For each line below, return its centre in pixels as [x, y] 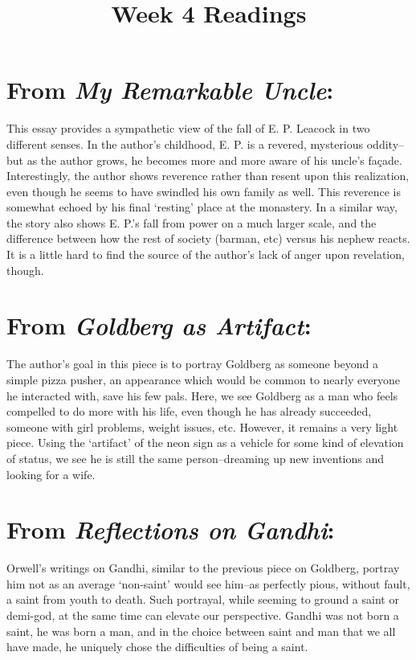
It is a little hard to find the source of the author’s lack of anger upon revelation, [206, 254]
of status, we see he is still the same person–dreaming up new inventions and [196, 458]
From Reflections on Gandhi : [171, 530]
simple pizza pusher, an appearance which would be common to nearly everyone [203, 379]
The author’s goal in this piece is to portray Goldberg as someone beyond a [193, 364]
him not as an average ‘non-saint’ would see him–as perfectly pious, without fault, [208, 583]
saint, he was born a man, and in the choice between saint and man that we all [201, 631]
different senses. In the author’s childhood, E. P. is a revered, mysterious [185, 143]
